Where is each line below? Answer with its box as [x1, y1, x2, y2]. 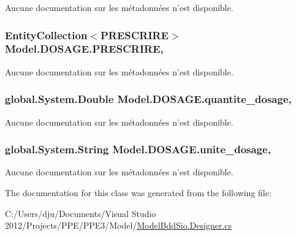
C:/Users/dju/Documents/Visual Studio [5, 207, 156, 219]
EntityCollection [5, 27, 88, 42]
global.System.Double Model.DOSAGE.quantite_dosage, [5, 91, 292, 107]
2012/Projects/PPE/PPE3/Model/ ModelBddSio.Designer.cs [5, 219, 232, 232]
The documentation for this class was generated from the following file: [5, 186, 271, 199]
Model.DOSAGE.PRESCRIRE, [5, 41, 164, 56]
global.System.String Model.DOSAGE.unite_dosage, [5, 142, 271, 157]
